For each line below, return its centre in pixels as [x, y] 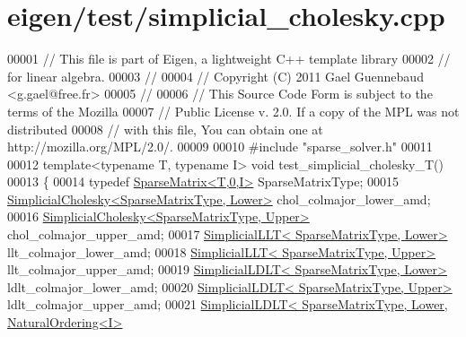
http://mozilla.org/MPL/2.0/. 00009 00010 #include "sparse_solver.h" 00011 [220, 147]
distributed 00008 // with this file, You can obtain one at [165, 129]
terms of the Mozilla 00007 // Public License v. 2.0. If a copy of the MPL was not [233, 111]
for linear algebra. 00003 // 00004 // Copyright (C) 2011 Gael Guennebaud [215, 76]
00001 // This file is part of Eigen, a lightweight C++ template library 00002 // [229, 59]
